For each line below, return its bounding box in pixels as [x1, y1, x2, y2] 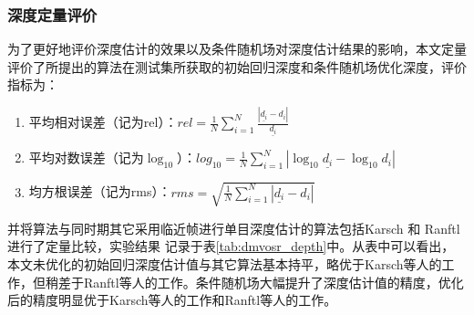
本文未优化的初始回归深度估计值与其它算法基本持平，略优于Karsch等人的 [7, 255, 442, 274]
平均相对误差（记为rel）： [28, 112, 178, 131]
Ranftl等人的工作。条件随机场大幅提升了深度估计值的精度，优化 [83, 272, 464, 291]
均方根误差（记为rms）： [28, 182, 171, 201]
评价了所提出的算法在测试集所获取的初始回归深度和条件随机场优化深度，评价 [7, 57, 467, 76]
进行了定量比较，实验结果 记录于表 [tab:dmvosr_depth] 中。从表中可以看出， [7, 236, 455, 256]
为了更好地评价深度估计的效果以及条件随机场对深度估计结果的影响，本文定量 [7, 39, 467, 58]
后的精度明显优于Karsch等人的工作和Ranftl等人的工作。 [7, 290, 337, 310]
